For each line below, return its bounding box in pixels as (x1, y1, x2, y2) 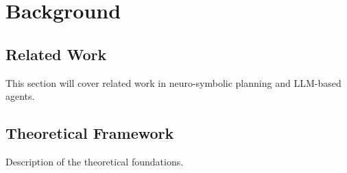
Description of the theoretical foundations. (5, 154, 184, 168)
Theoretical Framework (5, 122, 174, 144)
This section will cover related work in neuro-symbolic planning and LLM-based (5, 75, 342, 90)
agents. (5, 89, 35, 103)
